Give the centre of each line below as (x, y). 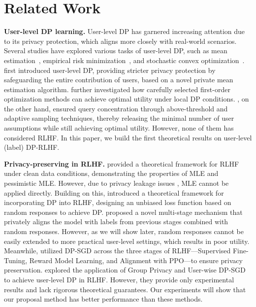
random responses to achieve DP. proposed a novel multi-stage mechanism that (123, 212)
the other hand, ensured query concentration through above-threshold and (116, 108)
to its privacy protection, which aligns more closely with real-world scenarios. (120, 41)
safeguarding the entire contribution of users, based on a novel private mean (119, 80)
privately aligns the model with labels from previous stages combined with (116, 222)
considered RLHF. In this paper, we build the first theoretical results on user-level (128, 137)
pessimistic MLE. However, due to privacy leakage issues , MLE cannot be (116, 183)
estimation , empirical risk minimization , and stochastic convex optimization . (124, 60)
